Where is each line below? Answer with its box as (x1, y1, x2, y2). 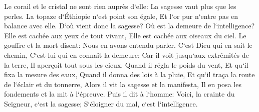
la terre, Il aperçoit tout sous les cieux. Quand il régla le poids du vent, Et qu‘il (4, 59, 248, 70)
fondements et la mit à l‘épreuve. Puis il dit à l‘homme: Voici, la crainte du (4, 89, 235, 99)
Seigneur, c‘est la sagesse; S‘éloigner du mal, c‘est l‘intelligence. (4, 98, 198, 109)
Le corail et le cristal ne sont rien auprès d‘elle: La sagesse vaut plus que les (4, 1, 236, 11)
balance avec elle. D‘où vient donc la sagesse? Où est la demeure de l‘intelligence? (4, 20, 255, 31)
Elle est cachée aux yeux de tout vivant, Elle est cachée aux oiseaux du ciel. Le (4, 30, 246, 40)
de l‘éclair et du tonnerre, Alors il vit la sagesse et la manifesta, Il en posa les (4, 79, 241, 89)
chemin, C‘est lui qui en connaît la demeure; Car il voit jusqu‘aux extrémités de (4, 49, 249, 60)
